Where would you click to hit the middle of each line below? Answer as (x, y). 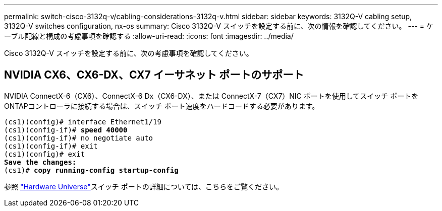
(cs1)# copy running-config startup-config (91, 170)
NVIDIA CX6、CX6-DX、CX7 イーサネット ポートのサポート (154, 75)
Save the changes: (40, 162)
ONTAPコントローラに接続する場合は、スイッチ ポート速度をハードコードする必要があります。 (162, 106)
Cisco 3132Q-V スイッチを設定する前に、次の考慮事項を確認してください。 (129, 53)
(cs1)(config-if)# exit (51, 146)
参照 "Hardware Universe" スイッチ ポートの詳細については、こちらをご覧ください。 (144, 186)
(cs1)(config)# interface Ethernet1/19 (83, 122)
